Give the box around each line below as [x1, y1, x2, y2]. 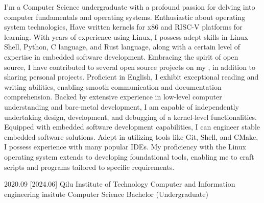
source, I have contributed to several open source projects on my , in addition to [4, 61, 256, 72]
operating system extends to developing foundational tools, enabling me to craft [4, 151, 254, 162]
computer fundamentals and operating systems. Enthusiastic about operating [4, 11, 246, 22]
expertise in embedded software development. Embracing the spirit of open [4, 51, 238, 62]
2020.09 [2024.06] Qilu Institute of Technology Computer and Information [4, 179, 235, 189]
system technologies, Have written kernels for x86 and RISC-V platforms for [4, 21, 243, 32]
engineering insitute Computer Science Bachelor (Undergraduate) [4, 188, 208, 199]
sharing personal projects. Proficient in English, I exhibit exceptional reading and [4, 71, 259, 82]
